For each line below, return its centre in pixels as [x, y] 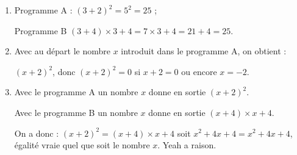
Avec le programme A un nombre [76, 92]
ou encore [199, 71]
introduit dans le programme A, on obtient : [204, 51]
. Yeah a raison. [187, 145]
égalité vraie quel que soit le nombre [82, 145]
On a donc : [37, 133]
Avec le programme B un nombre [76, 112]
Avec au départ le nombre [62, 51]
